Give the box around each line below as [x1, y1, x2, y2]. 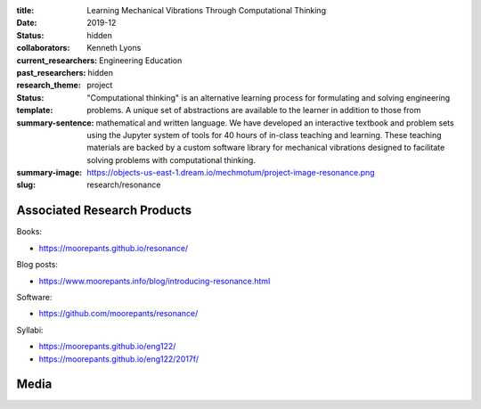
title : [16, 5, 35, 15]
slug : [16, 179, 36, 191]
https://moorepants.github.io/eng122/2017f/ [38, 353, 200, 364]
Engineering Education [98, 54, 183, 66]
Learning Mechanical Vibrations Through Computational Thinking [86, 5, 327, 15]
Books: [16, 226, 43, 237]
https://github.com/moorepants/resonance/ [38, 308, 199, 319]
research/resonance [86, 179, 161, 191]
